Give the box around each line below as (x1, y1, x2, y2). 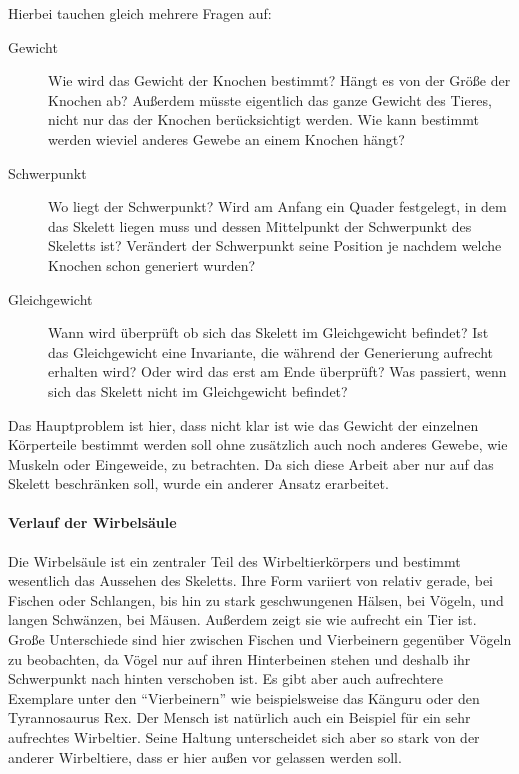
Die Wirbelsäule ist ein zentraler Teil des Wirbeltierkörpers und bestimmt (8, 550, 461, 571)
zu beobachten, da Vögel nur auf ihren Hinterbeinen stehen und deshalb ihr (8, 648, 471, 669)
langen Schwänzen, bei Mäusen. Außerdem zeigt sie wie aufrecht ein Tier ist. (8, 609, 477, 630)
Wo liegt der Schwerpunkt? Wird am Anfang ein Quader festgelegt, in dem (48, 196, 507, 217)
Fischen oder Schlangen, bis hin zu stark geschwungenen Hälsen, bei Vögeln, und (8, 589, 504, 610)
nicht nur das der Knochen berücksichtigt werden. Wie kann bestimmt (48, 109, 479, 130)
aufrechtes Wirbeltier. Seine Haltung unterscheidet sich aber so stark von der (8, 727, 480, 748)
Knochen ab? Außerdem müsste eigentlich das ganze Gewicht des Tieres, (48, 89, 492, 110)
